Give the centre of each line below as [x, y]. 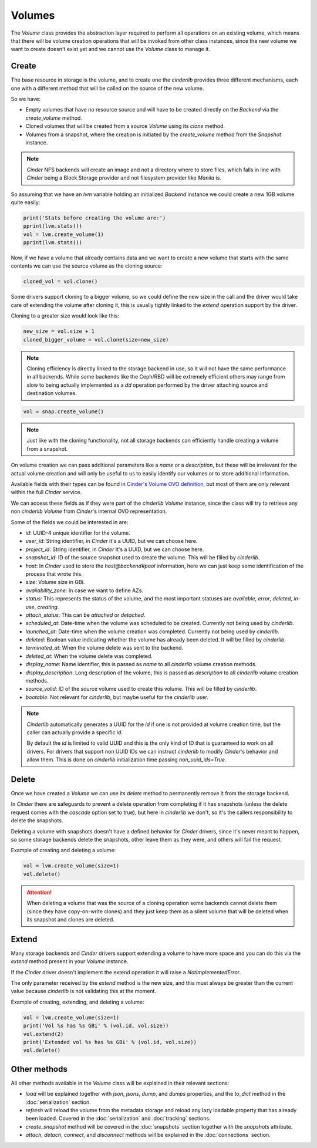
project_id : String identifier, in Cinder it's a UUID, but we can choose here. [115, 549]
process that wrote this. [54, 574]
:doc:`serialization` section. [58, 1102]
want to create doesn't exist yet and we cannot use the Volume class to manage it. [111, 49]
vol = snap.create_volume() [63, 412]
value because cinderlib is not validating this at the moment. [84, 991]
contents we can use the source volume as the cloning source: [87, 266]
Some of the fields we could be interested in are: [70, 522]
